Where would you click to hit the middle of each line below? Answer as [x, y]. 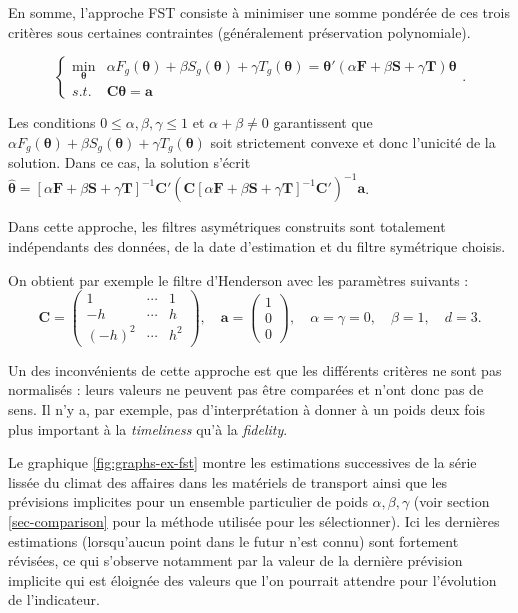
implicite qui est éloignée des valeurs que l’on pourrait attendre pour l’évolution [252, 579]
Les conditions [52, 122]
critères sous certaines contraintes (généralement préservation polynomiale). [239, 31]
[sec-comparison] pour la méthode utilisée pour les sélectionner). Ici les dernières [254, 520]
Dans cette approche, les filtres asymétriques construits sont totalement [227, 226]
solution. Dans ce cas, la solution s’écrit [129, 162]
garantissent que [323, 122]
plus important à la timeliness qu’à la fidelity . [148, 428]
